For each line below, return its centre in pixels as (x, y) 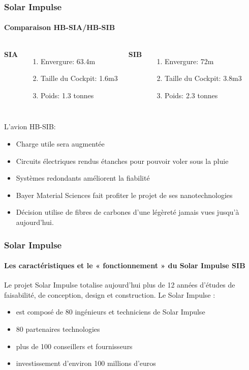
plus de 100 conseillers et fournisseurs (74, 346)
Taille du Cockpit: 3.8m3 (203, 78)
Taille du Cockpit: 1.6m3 (79, 78)
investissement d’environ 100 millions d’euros (86, 363)
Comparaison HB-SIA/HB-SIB (60, 27)
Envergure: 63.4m (68, 61)
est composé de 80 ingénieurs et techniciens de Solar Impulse (111, 312)
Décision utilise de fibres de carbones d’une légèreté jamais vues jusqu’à (128, 212)
